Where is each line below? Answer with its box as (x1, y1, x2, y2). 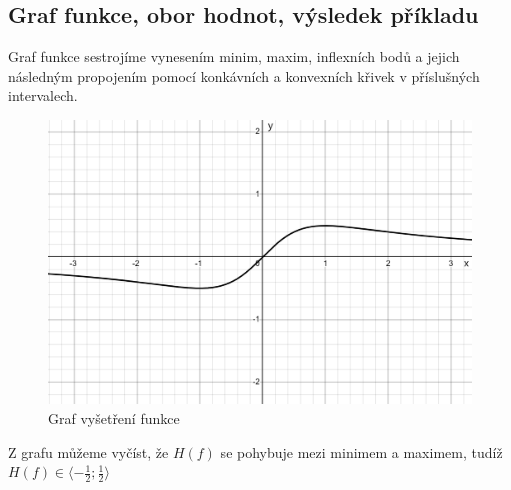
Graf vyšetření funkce (48, 408, 180, 429)
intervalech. (8, 85, 78, 106)
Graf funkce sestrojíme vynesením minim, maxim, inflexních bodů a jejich (8, 46, 460, 67)
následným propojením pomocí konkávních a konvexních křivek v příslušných (8, 65, 480, 86)
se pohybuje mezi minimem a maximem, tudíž (220, 441, 503, 462)
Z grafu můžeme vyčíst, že (8, 441, 169, 462)
